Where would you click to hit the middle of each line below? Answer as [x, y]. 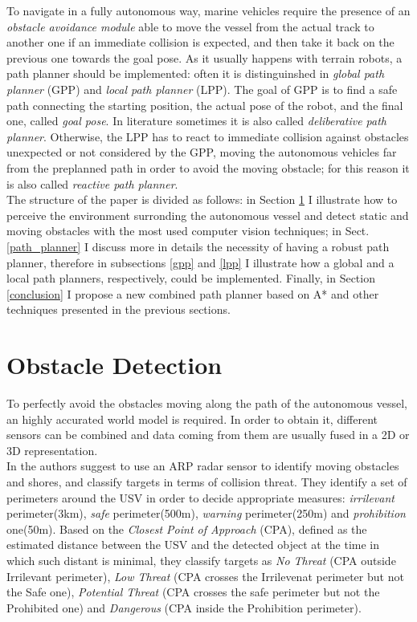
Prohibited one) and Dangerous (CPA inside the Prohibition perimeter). [184, 607]
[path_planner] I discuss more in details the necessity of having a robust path [198, 246]
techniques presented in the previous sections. [119, 309]
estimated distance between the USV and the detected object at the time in [193, 545]
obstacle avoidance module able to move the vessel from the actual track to [190, 26]
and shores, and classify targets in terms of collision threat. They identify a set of [207, 481]
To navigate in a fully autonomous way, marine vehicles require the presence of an [208, 10]
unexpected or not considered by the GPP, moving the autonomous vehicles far [202, 152]
